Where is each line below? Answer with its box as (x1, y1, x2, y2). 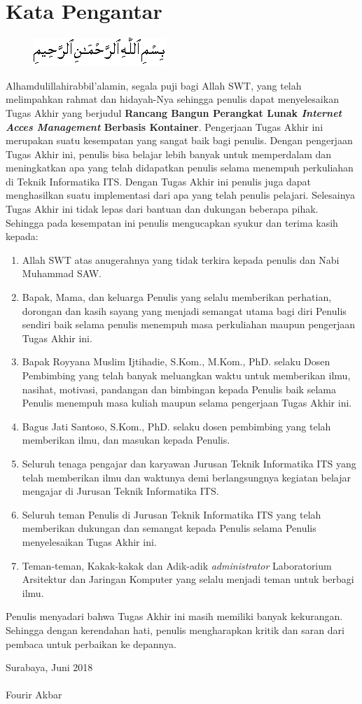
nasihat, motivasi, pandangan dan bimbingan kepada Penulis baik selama (22, 381, 336, 396)
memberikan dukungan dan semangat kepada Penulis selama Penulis (22, 521, 316, 535)
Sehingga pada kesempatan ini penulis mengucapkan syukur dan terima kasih (6, 215, 338, 230)
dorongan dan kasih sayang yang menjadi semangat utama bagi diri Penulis (22, 303, 347, 318)
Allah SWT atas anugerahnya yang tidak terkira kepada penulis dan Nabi (22, 252, 340, 267)
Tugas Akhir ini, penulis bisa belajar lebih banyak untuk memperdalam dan (6, 146, 332, 161)
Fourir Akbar (6, 687, 62, 702)
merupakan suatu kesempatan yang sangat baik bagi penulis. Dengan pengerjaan (6, 133, 353, 148)
